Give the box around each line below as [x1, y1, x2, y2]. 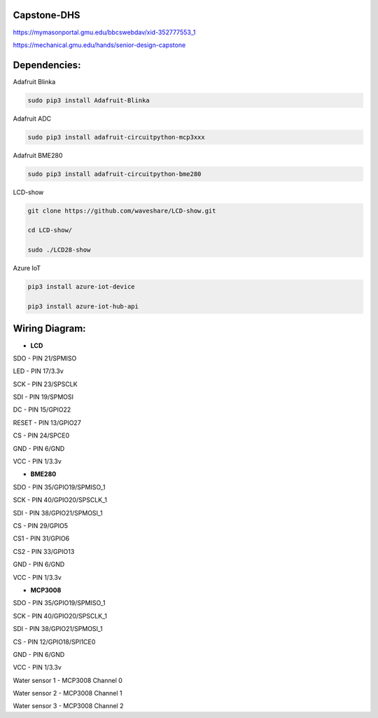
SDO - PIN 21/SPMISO [13, 354, 77, 363]
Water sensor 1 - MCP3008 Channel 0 [13, 676, 122, 684]
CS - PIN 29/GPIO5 [13, 521, 69, 529]
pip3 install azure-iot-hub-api [27, 302, 139, 311]
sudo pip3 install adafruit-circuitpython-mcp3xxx [27, 133, 206, 141]
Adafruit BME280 [13, 151, 63, 159]
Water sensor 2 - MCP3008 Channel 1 [13, 689, 122, 698]
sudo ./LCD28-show [27, 246, 91, 254]
